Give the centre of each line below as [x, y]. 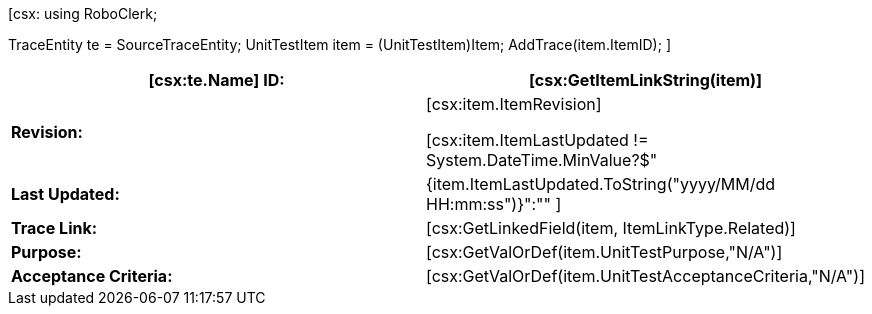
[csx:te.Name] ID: [216, 80]
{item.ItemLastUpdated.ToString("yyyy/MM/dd [600, 184]
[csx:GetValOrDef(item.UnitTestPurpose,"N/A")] [604, 252]
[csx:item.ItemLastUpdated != [537, 140]
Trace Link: [54, 228]
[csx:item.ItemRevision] [513, 104]
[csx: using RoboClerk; [83, 13]
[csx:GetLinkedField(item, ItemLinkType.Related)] [610, 228]
